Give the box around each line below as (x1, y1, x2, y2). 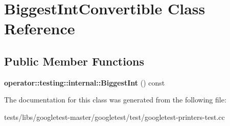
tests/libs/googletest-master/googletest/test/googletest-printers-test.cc (4, 111, 225, 122)
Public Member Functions (4, 53, 144, 69)
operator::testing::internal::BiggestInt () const (4, 77, 165, 88)
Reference (4, 18, 75, 39)
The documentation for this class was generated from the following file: (4, 94, 226, 105)
